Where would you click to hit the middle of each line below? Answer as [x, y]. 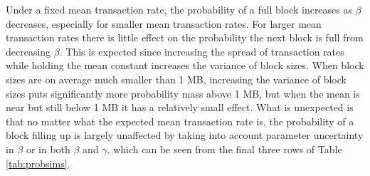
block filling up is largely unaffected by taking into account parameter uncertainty [185, 135]
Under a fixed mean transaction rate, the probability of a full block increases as [179, 9]
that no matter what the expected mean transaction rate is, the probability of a [180, 121]
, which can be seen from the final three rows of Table [224, 149]
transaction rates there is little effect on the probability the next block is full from [185, 37]
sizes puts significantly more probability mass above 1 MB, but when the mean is [183, 93]
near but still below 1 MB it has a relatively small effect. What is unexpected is [180, 107]
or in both [48, 149]
